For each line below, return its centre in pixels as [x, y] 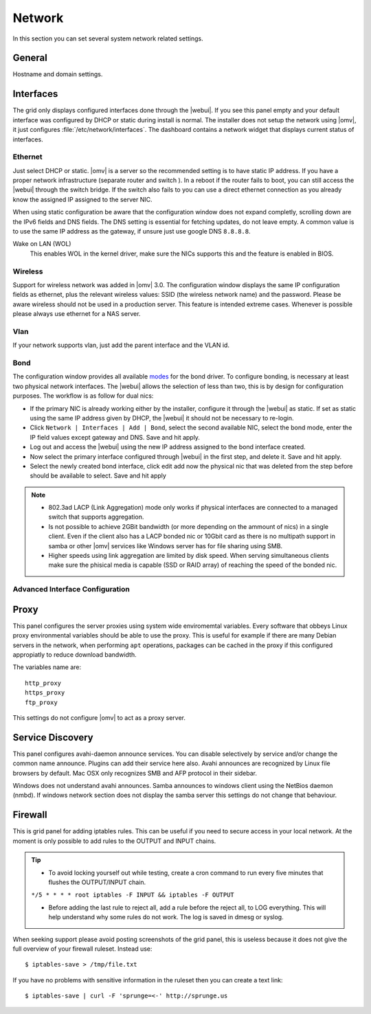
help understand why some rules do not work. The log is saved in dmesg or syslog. [166, 917]
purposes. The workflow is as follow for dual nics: [83, 396]
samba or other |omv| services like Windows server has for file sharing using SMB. [166, 545]
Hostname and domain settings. [58, 74]
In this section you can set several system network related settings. [108, 38]
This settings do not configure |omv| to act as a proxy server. [99, 718]
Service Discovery [53, 737]
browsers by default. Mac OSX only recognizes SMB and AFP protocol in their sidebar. [135, 773]
